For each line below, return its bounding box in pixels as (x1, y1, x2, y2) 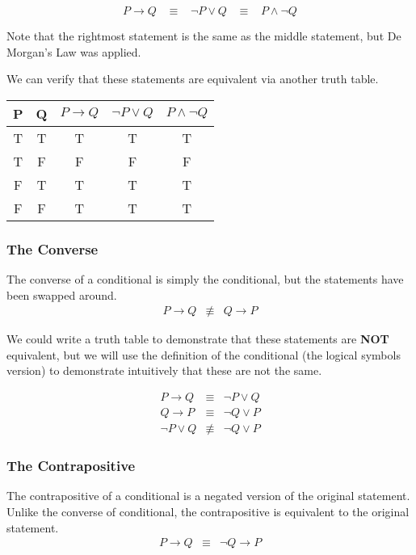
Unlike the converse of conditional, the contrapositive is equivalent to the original (6, 502, 410, 519)
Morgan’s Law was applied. (6, 43, 141, 60)
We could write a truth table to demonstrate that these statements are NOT (6, 330, 389, 347)
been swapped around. (6, 286, 117, 303)
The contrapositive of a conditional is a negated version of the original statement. (6, 487, 410, 504)
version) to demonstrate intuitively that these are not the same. (6, 362, 322, 379)
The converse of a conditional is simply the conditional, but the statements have (6, 271, 404, 287)
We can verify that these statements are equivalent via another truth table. (6, 70, 379, 87)
